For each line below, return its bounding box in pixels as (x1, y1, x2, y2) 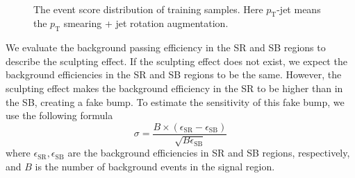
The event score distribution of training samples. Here (33, 1, 263, 16)
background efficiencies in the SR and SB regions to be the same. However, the (6, 67, 342, 82)
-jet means (276, 1, 321, 16)
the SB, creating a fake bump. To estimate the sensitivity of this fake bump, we (6, 94, 345, 109)
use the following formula (6, 108, 113, 123)
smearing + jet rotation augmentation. (63, 16, 229, 30)
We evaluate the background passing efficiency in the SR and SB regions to (6, 40, 326, 55)
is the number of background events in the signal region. (35, 159, 275, 173)
